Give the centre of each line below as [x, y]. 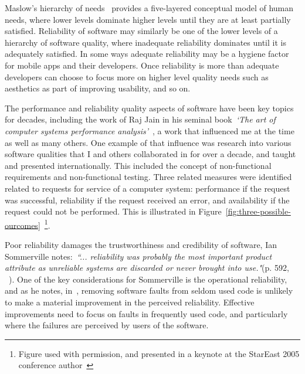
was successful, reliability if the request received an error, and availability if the [147, 200]
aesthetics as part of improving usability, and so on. [98, 88]
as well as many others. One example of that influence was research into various [148, 142]
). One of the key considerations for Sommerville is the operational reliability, [148, 279]
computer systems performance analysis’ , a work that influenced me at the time [150, 130]
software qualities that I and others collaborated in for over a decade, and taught [150, 154]
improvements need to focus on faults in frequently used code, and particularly [146, 313]
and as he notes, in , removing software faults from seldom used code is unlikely [149, 290]
